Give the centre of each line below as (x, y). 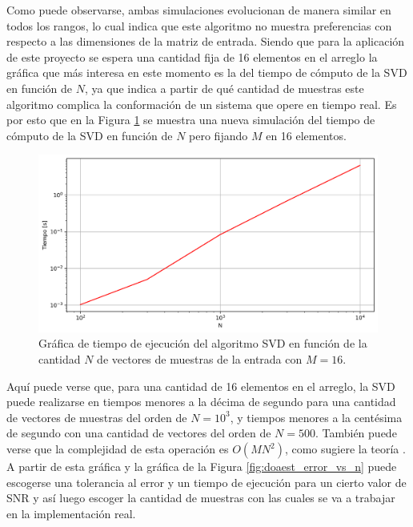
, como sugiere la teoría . (345, 449)
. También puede (356, 433)
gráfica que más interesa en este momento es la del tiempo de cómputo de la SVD (207, 72)
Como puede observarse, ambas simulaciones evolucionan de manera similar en (199, 10)
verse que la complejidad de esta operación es (118, 449)
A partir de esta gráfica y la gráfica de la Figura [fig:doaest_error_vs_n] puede (202, 467)
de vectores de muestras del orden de (97, 417)
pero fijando (219, 135)
